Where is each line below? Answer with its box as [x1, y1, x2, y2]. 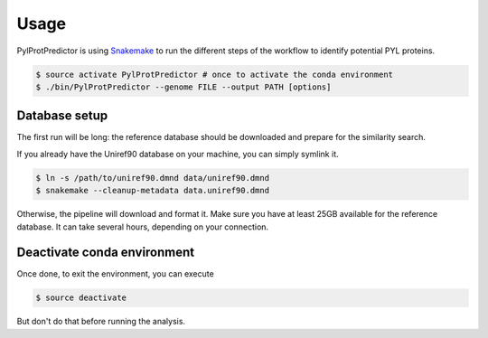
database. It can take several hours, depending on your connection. [16, 221, 269, 232]
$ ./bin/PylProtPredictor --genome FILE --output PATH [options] [35, 81, 332, 92]
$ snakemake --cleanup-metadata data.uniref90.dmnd [35, 185, 270, 196]
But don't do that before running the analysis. [16, 316, 185, 327]
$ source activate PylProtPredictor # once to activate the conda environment [35, 69, 393, 80]
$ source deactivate [35, 293, 127, 303]
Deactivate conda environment [16, 245, 195, 260]
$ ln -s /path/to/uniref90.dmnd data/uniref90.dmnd [35, 173, 270, 183]
